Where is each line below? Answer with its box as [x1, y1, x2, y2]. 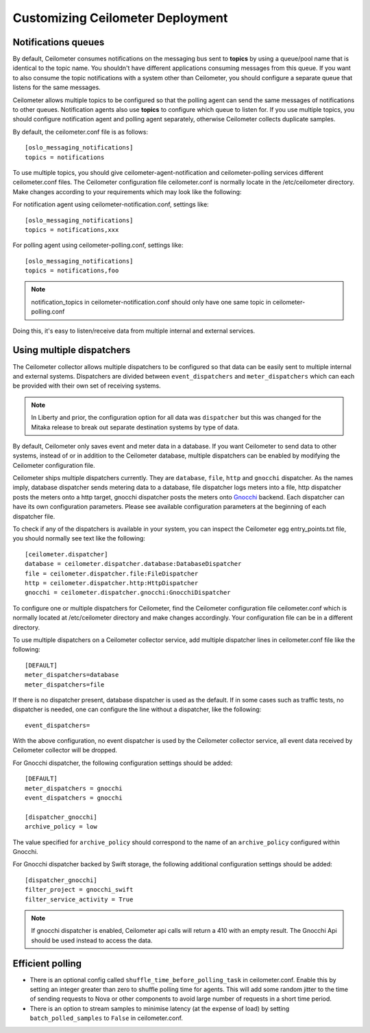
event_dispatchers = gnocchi [25, 794, 123, 802]
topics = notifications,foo [25, 267, 119, 274]
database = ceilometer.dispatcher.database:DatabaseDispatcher [25, 560, 242, 568]
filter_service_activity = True [25, 895, 134, 903]
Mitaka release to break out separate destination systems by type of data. [31, 423, 240, 431]
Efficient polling [12, 958, 82, 969]
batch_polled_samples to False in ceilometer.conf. [29, 1014, 183, 1022]
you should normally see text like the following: [12, 534, 145, 543]
